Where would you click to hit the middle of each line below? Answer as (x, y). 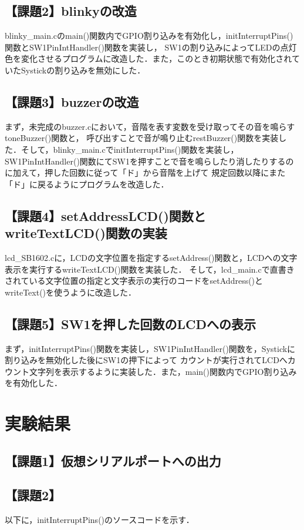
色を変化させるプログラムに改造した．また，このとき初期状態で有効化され (148, 58)
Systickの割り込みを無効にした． (83, 70)
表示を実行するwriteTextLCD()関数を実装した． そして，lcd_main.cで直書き (150, 269)
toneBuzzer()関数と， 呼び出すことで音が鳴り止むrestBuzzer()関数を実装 (142, 138)
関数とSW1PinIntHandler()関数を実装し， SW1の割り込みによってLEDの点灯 (151, 47)
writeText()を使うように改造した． (71, 292)
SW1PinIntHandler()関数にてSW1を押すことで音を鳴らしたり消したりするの (149, 161)
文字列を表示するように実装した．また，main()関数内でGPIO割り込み (163, 371)
